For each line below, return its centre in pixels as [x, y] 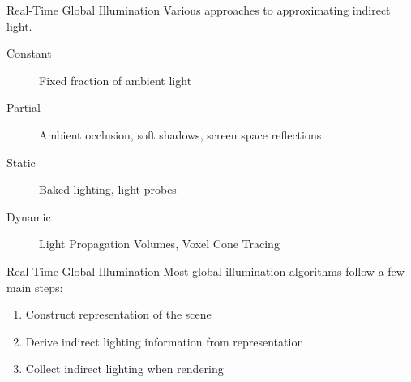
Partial [24, 107]
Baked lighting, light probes [108, 189]
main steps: [35, 287]
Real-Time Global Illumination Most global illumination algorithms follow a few [205, 270]
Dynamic [29, 216]
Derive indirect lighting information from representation [165, 341]
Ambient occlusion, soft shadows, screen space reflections [180, 134]
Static [21, 162]
